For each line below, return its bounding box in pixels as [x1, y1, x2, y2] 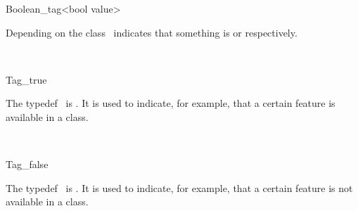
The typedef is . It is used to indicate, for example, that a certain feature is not [6, 180, 353, 195]
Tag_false [6, 157, 49, 172]
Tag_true [6, 72, 47, 87]
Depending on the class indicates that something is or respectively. [6, 25, 298, 39]
